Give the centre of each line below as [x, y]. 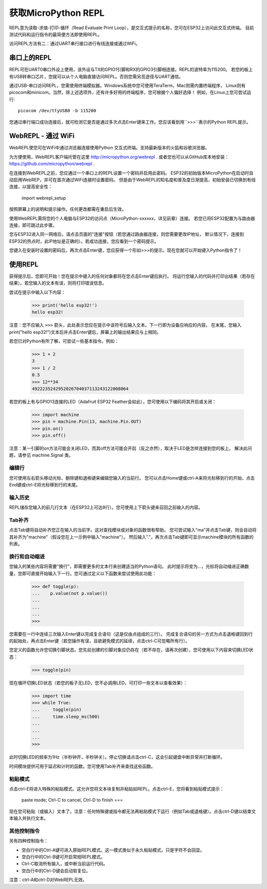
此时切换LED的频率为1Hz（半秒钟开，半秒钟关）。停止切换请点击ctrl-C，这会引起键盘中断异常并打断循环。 [117, 757]
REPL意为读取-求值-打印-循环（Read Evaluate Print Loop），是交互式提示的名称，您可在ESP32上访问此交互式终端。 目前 [132, 28]
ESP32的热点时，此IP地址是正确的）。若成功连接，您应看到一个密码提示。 [84, 241]
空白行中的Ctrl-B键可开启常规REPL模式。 [63, 857]
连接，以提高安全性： [31, 187]
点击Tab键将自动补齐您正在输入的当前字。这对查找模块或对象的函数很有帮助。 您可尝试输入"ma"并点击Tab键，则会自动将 [133, 530]
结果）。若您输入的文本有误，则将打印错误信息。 [58, 283]
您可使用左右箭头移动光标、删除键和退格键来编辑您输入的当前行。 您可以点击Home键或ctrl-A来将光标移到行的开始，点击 [132, 478]
